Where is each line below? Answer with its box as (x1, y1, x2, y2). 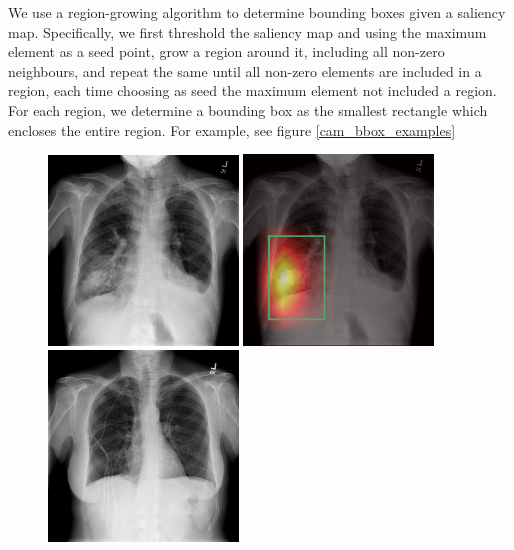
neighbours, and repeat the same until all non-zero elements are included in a (8, 60, 482, 81)
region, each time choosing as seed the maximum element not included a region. (8, 80, 497, 101)
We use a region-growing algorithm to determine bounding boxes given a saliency (8, 2, 506, 22)
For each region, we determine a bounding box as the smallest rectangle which (8, 99, 488, 120)
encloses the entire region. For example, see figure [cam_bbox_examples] (8, 119, 456, 140)
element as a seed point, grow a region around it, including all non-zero (8, 41, 445, 62)
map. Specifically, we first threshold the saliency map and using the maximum (8, 21, 487, 42)
